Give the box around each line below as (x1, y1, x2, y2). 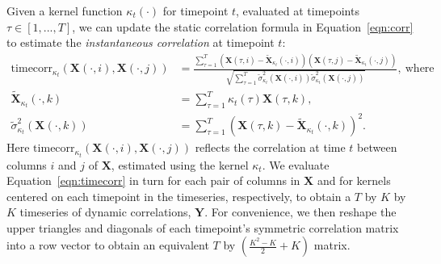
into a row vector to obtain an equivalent (6, 237, 209, 254)
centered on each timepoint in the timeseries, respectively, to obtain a (6, 187, 351, 204)
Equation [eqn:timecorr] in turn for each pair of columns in (6, 172, 300, 189)
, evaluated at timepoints (236, 2, 359, 19)
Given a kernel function (6, 2, 123, 19)
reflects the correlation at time (195, 139, 346, 156)
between (357, 139, 397, 156)
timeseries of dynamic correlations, (19, 203, 191, 220)
